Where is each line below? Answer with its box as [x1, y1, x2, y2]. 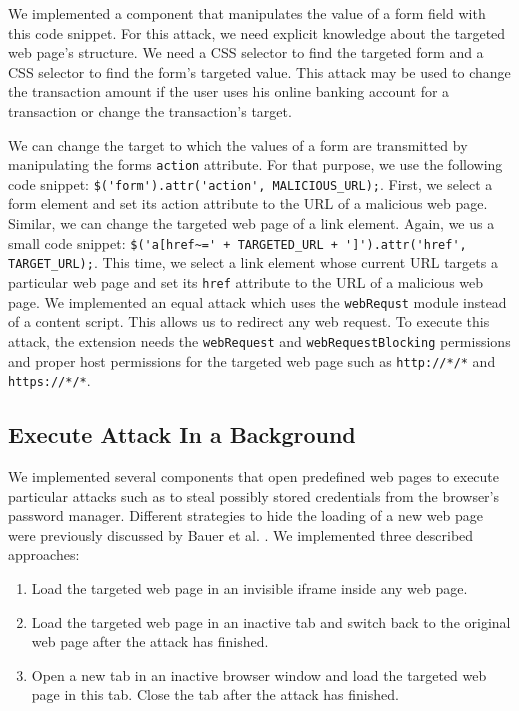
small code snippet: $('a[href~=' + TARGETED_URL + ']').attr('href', [8, 232, 467, 253]
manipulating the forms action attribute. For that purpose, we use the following [8, 154, 503, 175]
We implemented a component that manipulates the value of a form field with [8, 3, 486, 23]
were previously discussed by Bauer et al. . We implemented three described [8, 524, 474, 545]
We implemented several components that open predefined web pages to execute [8, 466, 500, 487]
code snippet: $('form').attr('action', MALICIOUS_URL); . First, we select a [8, 173, 493, 194]
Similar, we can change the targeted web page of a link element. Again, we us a [8, 213, 495, 234]
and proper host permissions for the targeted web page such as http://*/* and [8, 350, 496, 371]
